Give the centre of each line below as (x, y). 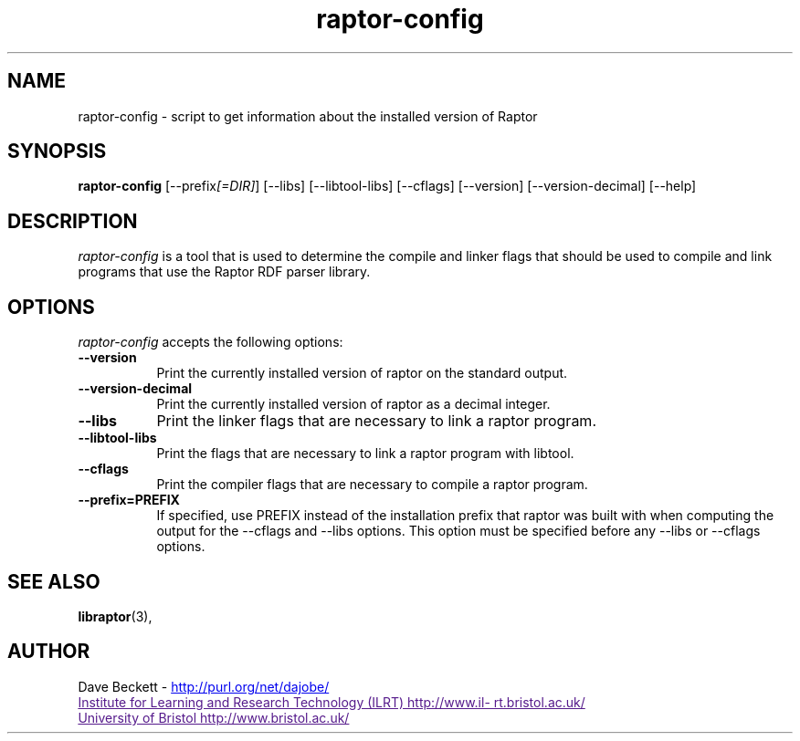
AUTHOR (49, 652)
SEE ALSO (54, 581)
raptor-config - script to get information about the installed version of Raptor (308, 116)
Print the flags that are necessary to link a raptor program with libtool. (365, 454)
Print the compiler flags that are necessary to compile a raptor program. (372, 485)
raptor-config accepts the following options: (211, 342)
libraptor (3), (115, 616)
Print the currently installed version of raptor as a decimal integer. (353, 404)
